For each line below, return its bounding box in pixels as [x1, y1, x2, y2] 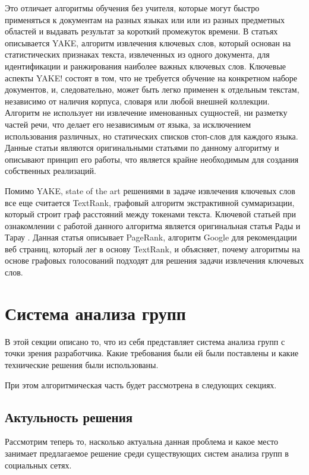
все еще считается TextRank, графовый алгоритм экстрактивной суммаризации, [5, 196, 295, 208]
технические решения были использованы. [5, 358, 159, 370]
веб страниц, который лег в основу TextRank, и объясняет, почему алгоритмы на [5, 242, 300, 255]
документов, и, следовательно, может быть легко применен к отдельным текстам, [5, 83, 299, 96]
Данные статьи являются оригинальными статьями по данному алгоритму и [5, 141, 279, 154]
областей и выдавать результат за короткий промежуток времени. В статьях [5, 25, 278, 37]
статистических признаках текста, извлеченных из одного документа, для [5, 48, 270, 61]
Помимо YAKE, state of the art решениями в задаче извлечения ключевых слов [5, 184, 295, 197]
